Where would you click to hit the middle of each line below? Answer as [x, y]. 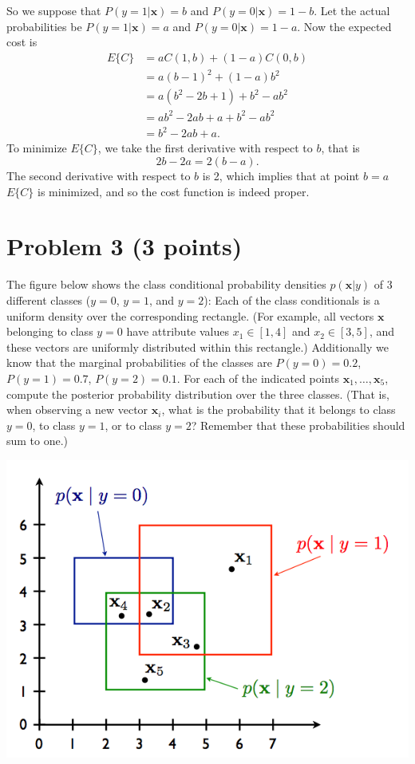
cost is [22, 42]
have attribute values [178, 331]
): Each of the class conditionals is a [292, 299]
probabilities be [44, 26]
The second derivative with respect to [99, 176]
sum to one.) [38, 441]
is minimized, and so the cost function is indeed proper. [174, 191]
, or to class [133, 425]
